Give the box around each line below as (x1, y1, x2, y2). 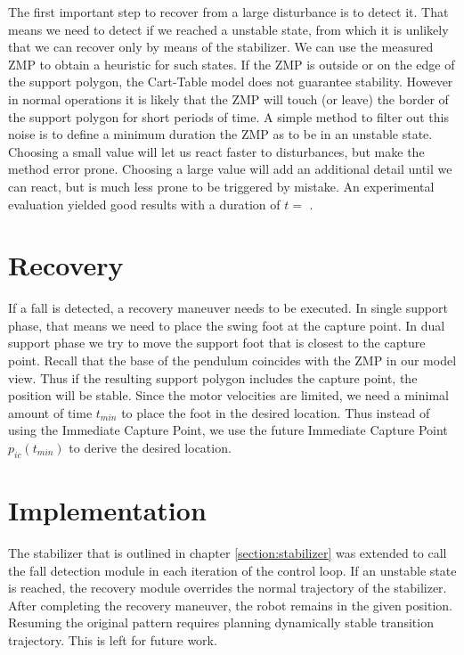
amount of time (8, 403, 93, 422)
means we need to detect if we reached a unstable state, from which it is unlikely (8, 20, 449, 38)
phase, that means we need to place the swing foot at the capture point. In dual (8, 315, 445, 334)
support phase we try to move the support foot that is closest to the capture (8, 333, 426, 352)
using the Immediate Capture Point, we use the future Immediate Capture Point (8, 421, 448, 439)
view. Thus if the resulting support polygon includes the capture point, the (8, 368, 418, 387)
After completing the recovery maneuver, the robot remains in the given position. (8, 595, 452, 614)
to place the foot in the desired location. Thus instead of (121, 403, 430, 422)
